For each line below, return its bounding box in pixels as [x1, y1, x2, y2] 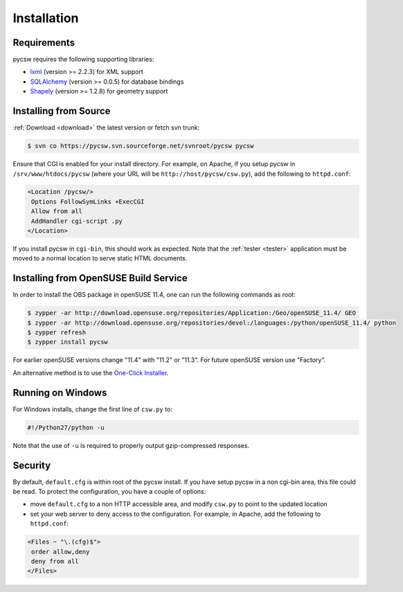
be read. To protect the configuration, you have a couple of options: [12, 487, 206, 496]
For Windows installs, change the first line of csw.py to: [12, 405, 172, 413]
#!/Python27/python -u [27, 423, 105, 431]
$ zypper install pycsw [27, 338, 109, 346]
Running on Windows [12, 386, 107, 398]
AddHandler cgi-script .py [31, 217, 123, 225]
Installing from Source [12, 105, 111, 117]
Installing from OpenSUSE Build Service [12, 272, 188, 284]
